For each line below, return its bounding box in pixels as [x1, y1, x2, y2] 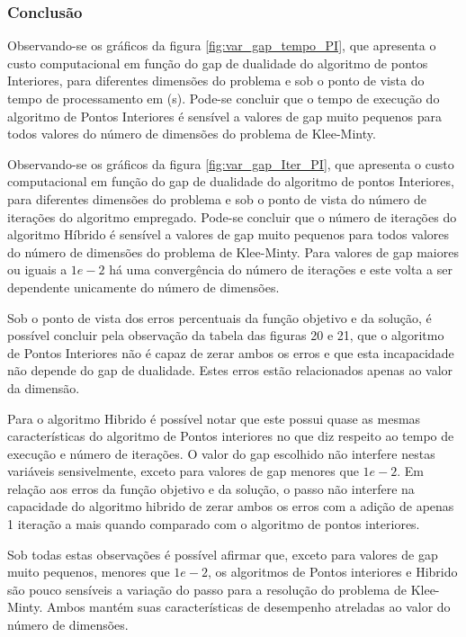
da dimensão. [7, 378, 80, 397]
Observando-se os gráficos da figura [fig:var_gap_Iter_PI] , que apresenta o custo [7, 154, 454, 173]
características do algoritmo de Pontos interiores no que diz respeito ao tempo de [7, 426, 454, 445]
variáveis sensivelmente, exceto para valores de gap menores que [7, 462, 359, 480]
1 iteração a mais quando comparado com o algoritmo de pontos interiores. [7, 515, 420, 534]
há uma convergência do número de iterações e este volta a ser [109, 260, 453, 279]
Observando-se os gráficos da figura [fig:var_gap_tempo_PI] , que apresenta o [7, 36, 436, 55]
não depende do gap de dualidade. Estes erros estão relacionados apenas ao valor [7, 361, 453, 380]
